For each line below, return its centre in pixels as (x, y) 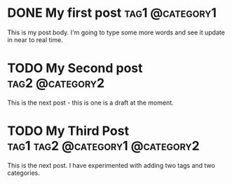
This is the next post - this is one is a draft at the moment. (90, 103)
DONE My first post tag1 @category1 (112, 13)
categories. (23, 173)
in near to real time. (35, 39)
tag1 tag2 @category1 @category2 (103, 146)
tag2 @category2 (56, 83)
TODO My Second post (75, 68)
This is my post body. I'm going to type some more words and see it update (116, 32)
